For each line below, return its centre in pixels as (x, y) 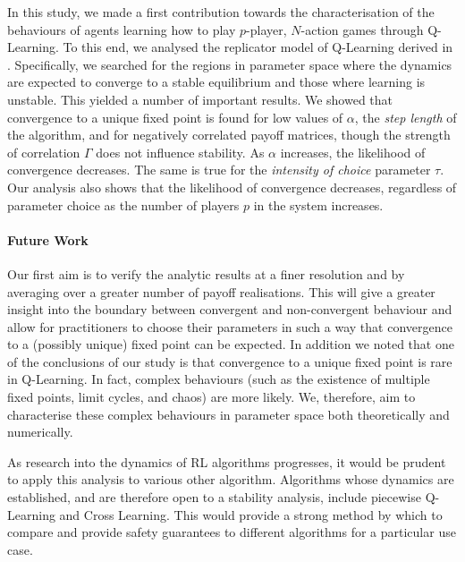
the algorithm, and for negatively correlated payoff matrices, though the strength (229, 135)
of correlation (44, 152)
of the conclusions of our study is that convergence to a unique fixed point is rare (230, 361)
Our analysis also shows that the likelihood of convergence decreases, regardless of (232, 187)
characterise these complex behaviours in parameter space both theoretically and (228, 414)
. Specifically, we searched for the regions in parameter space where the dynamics (230, 64)
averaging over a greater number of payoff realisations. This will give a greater (221, 291)
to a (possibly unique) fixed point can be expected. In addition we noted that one (231, 344)
